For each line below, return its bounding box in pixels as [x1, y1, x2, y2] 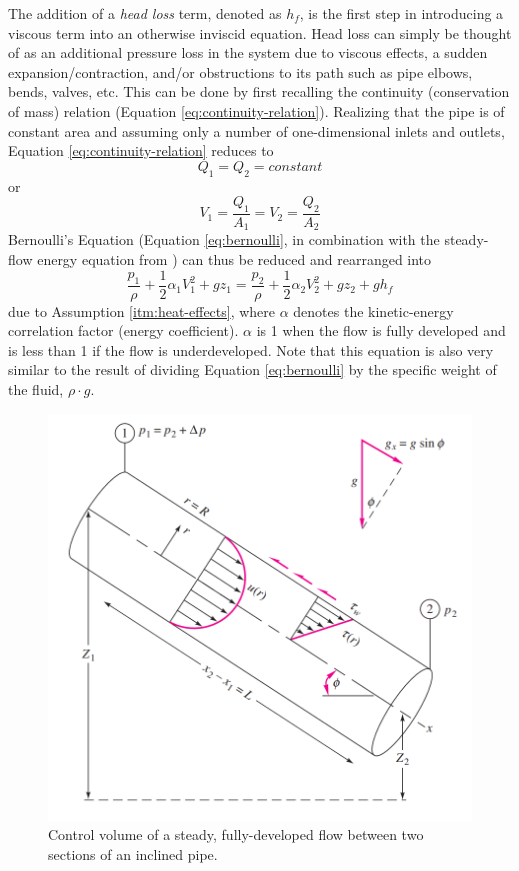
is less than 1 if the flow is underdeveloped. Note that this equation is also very [8, 339, 494, 360]
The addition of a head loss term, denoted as [8, 3, 282, 23]
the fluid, [8, 379, 64, 400]
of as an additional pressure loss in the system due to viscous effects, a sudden [8, 42, 488, 63]
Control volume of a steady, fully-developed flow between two [48, 824, 424, 845]
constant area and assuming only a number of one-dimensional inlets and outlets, [8, 120, 505, 141]
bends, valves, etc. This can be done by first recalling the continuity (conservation [8, 81, 510, 102]
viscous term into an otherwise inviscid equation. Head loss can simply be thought [8, 22, 512, 43]
